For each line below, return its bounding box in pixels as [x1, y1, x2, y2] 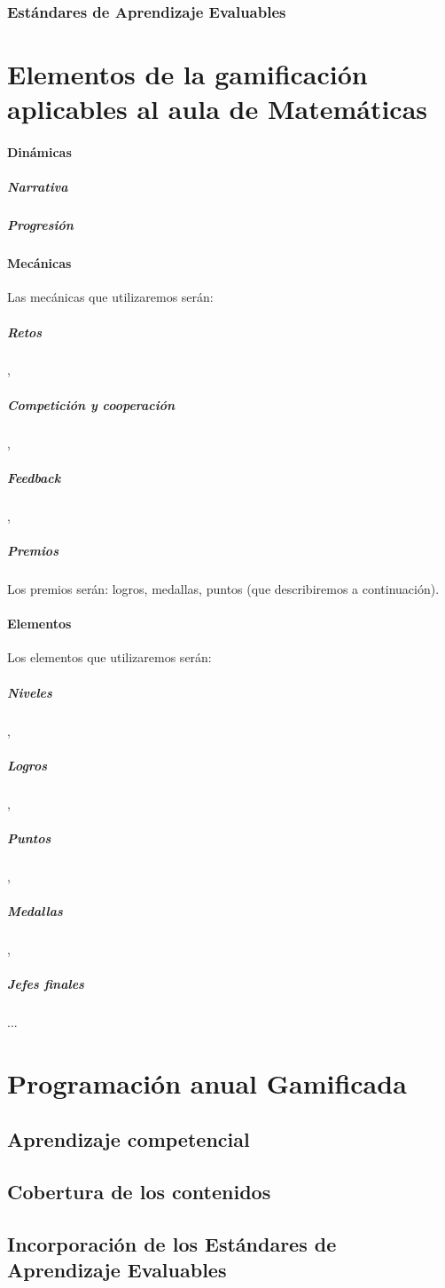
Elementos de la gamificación [7, 56, 368, 92]
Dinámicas [7, 143, 72, 161]
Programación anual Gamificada [7, 1064, 407, 1101]
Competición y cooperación [7, 395, 176, 414]
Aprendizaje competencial [7, 1126, 250, 1153]
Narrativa [7, 178, 68, 196]
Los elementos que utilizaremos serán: [7, 648, 212, 667]
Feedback [7, 468, 61, 486]
